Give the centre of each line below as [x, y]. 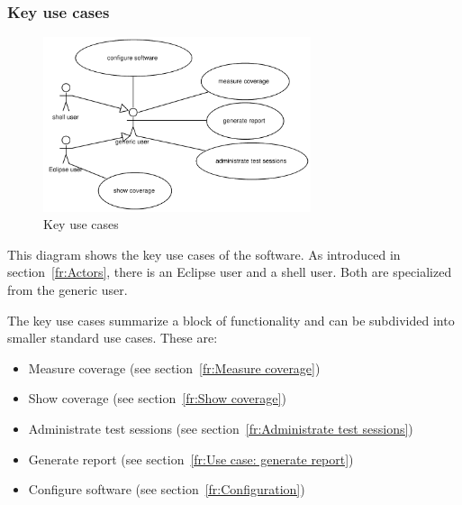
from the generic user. [68, 290]
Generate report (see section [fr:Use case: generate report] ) [191, 459]
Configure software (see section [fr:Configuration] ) [167, 489]
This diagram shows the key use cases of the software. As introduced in [204, 254]
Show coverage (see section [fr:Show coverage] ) [157, 398]
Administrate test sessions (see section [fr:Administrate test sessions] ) [221, 429]
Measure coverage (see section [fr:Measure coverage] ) [174, 367]
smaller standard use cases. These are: [113, 338]
